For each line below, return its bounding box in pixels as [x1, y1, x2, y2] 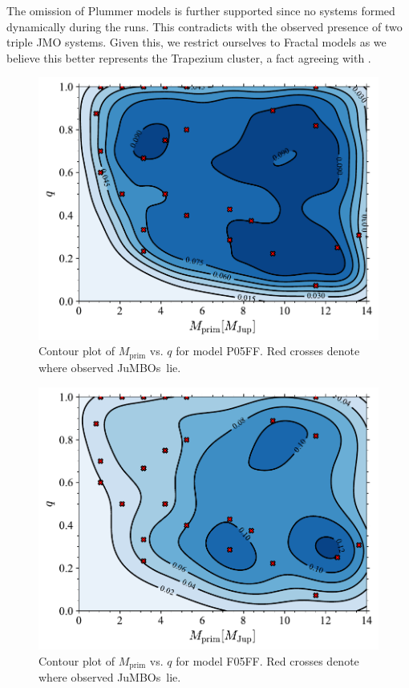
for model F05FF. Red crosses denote [176, 652, 359, 669]
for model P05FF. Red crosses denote [176, 342, 360, 359]
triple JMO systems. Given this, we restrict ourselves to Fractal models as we [6, 34, 387, 51]
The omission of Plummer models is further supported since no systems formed [6, 2, 395, 18]
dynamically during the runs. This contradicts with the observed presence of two [6, 18, 403, 34]
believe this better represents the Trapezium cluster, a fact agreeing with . [6, 49, 371, 66]
